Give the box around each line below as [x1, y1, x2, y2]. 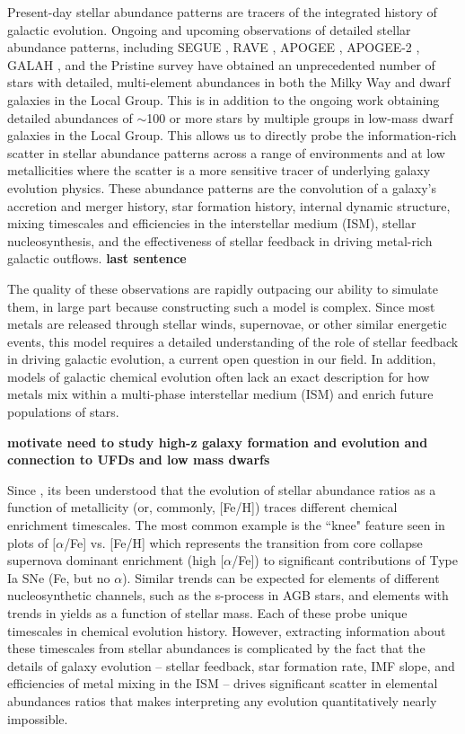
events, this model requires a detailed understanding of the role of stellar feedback [7, 332, 459, 350]
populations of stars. [7, 402, 119, 421]
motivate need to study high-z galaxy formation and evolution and [7, 432, 428, 451]
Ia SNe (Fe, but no [7, 568, 110, 587]
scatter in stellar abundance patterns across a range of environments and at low [7, 143, 445, 162]
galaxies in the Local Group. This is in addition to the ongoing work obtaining [7, 90, 440, 109]
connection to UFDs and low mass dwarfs [7, 450, 270, 469]
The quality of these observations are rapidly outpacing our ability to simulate [7, 279, 438, 297]
